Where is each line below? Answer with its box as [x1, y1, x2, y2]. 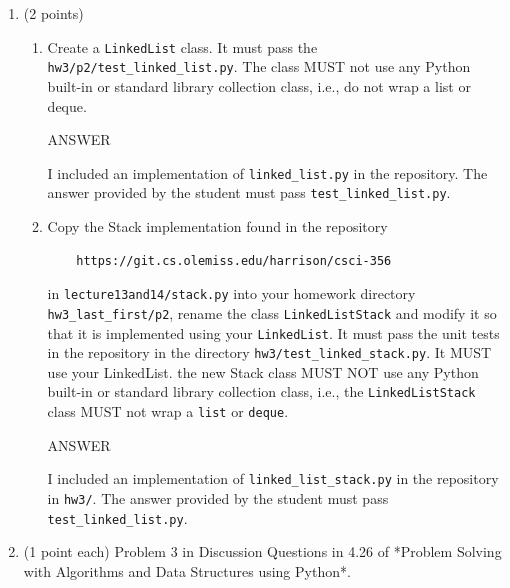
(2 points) [23, 3, 84, 23]
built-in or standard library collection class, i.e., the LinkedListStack [47, 381, 476, 402]
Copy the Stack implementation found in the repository [47, 216, 388, 236]
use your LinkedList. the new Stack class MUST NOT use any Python [47, 361, 479, 382]
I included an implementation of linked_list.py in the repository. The [47, 162, 488, 183]
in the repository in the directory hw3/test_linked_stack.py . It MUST [47, 342, 492, 363]
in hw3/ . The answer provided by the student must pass [47, 487, 389, 508]
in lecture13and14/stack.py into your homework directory [47, 283, 416, 304]
